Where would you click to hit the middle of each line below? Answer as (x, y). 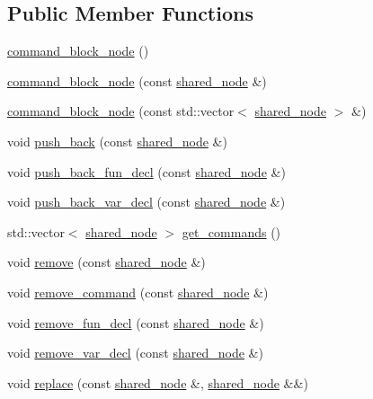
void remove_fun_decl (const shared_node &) (136, 322)
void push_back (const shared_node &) (117, 141)
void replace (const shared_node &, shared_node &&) (158, 382)
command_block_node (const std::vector (121, 111)
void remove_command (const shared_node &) (138, 292)
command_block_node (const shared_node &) (137, 80)
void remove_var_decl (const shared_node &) (135, 353)
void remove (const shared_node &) (107, 262)
